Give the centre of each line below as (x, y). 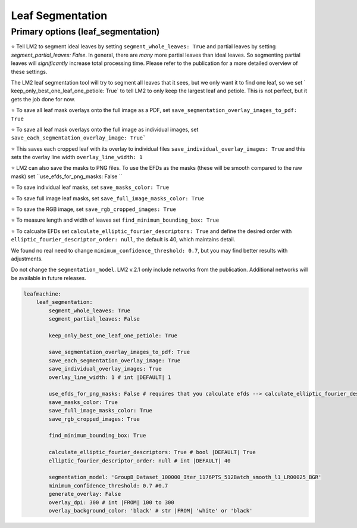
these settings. (29, 72)
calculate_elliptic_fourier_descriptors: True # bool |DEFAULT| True (152, 452)
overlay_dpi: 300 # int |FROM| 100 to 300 (112, 502)
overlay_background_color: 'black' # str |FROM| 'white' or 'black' (151, 510)
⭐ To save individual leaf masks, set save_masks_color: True (90, 187)
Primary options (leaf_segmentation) (85, 32)
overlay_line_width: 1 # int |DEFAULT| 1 (110, 377)
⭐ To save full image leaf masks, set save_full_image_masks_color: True (108, 198)
